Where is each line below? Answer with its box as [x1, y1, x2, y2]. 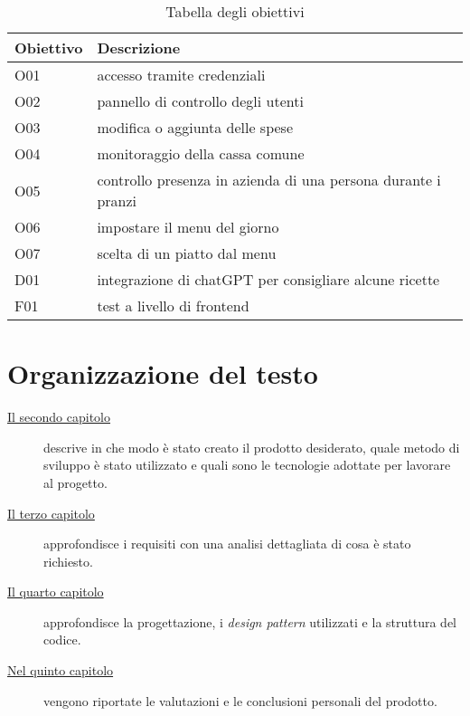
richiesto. [43, 551, 93, 570]
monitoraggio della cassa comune [97, 143, 305, 164]
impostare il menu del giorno [97, 216, 279, 237]
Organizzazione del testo [7, 355, 318, 392]
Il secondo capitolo [7, 407, 111, 426]
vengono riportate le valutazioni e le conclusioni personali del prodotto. [43, 691, 437, 710]
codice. [43, 630, 81, 649]
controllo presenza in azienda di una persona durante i [97, 169, 441, 190]
